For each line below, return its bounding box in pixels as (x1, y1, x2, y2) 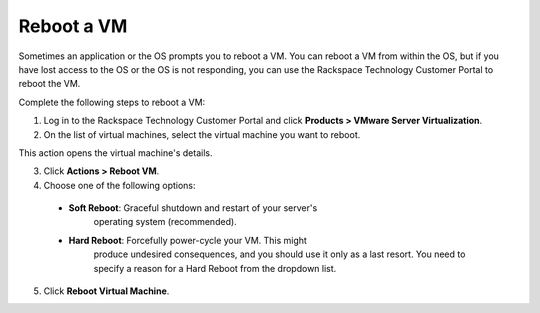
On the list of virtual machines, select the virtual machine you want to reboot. (43, 128, 361, 140)
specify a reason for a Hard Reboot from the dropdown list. (93, 262, 337, 274)
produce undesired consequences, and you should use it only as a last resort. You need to (93, 248, 466, 260)
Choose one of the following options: (43, 179, 196, 191)
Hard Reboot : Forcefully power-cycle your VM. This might (68, 234, 307, 246)
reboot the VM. (18, 78, 81, 90)
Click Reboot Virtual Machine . (43, 285, 170, 297)
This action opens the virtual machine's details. (18, 146, 213, 159)
